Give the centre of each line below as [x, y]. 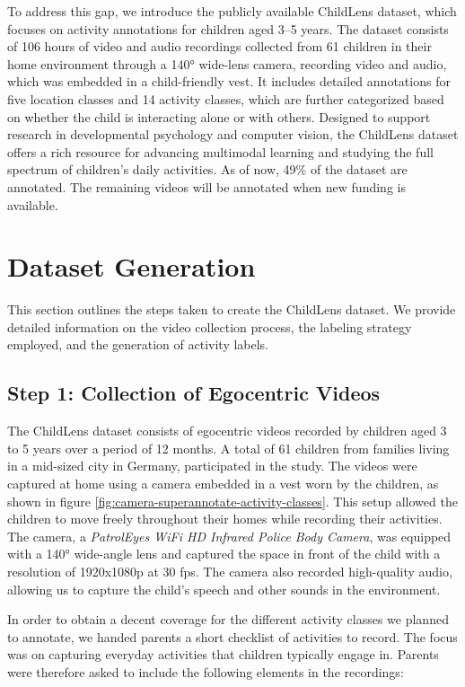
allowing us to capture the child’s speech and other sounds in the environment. [224, 589]
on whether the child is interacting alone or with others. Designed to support [219, 116]
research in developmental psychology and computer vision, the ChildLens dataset [233, 134]
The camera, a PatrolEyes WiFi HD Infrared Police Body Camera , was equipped [229, 536]
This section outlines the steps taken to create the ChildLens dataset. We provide [232, 309]
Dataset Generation [132, 266]
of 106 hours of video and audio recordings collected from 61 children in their [219, 46]
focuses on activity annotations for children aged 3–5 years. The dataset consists [228, 28]
